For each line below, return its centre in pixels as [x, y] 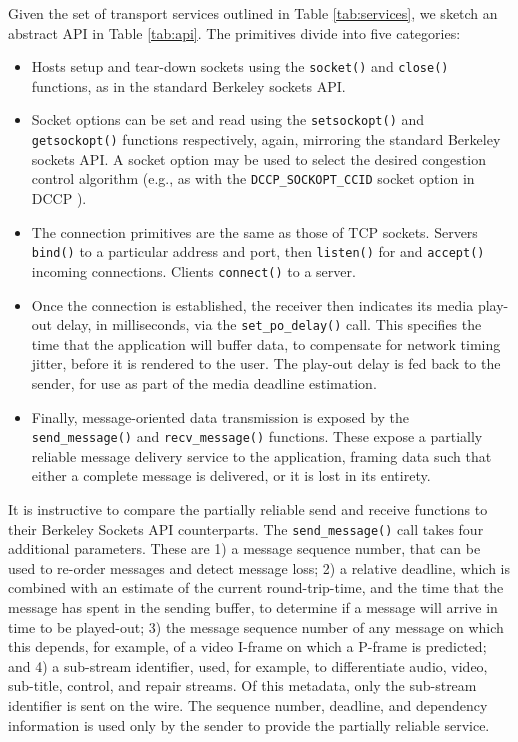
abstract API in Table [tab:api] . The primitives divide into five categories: [234, 32]
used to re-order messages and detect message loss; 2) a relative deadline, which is [259, 567]
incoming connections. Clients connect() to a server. [193, 270]
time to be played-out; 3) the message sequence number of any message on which [256, 626]
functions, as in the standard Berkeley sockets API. [188, 85]
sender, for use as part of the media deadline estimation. [204, 382]
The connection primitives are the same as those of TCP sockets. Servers [254, 231]
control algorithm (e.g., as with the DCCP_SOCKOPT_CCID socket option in [253, 178]
